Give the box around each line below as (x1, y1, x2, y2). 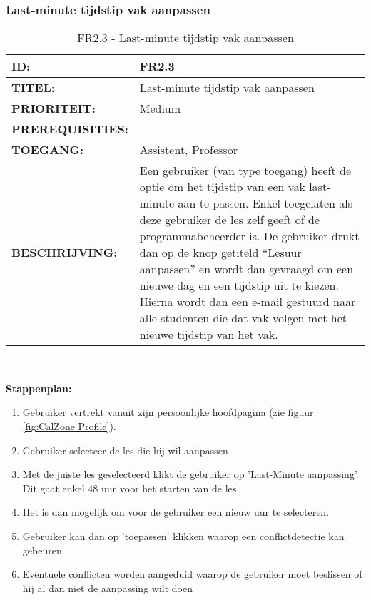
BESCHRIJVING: (11, 244, 118, 261)
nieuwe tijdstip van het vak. (139, 326, 278, 343)
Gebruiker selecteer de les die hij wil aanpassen (22, 442, 228, 457)
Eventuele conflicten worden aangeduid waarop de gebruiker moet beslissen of (22, 566, 362, 581)
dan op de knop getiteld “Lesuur (139, 244, 302, 261)
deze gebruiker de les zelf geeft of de (139, 211, 320, 228)
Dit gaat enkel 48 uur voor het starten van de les (22, 480, 237, 495)
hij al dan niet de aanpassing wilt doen (22, 580, 193, 595)
